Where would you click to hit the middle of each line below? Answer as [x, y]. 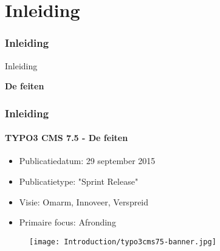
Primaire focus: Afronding [67, 222]
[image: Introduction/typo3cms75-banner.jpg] [123, 242]
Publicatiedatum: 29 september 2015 [87, 161]
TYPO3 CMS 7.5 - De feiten [67, 138]
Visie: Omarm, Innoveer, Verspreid [84, 201]
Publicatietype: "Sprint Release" [79, 181]
